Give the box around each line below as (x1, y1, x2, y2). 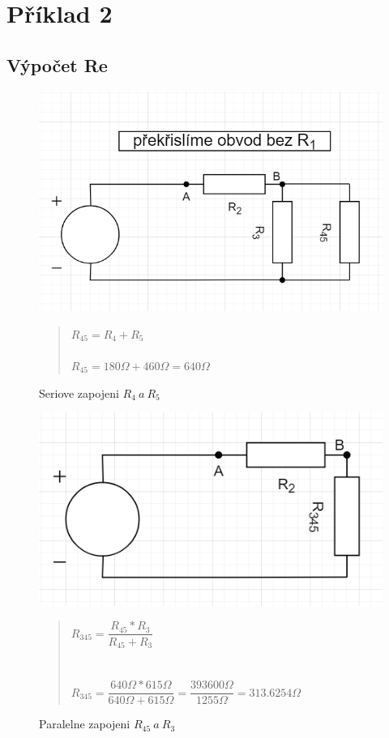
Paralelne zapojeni (39, 715, 130, 732)
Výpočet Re (6, 52, 108, 77)
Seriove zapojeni (39, 384, 119, 401)
